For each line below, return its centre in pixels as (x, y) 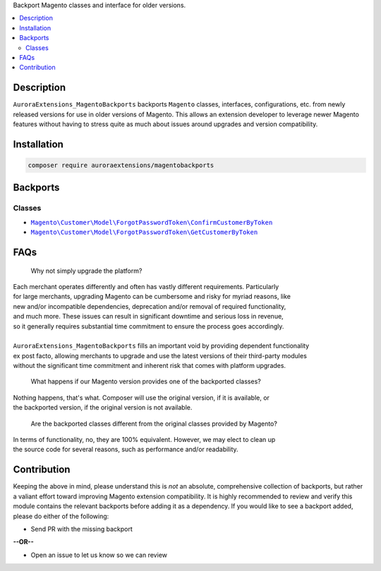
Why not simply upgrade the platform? (86, 271)
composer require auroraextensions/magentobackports (121, 165)
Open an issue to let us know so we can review (99, 555)
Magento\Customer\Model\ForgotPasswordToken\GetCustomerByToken (144, 232)
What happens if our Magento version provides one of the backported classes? (146, 381)
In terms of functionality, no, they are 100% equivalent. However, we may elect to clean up (144, 440)
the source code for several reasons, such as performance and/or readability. (126, 449)
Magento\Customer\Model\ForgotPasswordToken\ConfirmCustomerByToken (152, 222)
